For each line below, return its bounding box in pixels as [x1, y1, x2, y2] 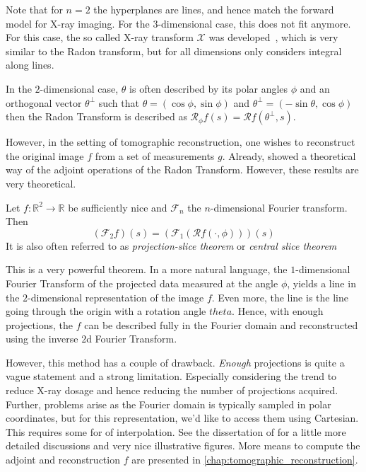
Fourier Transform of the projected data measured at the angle [6, 275, 278, 290]
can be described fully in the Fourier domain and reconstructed [84, 317, 358, 332]
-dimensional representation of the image [28, 289, 204, 304]
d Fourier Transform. [86, 331, 177, 346]
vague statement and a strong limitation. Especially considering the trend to [6, 369, 337, 384]
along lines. [6, 57, 54, 72]
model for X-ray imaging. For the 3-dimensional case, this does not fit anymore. [6, 16, 351, 30]
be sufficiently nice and [68, 200, 167, 214]
